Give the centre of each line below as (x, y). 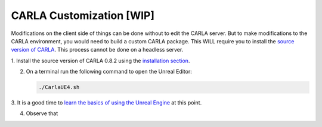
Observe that (42, 113)
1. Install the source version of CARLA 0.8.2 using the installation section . (100, 61)
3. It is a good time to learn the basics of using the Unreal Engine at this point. (106, 103)
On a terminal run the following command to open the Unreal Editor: (109, 72)
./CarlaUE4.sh (59, 87)
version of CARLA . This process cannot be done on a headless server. (97, 50)
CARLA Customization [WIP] (83, 15)
